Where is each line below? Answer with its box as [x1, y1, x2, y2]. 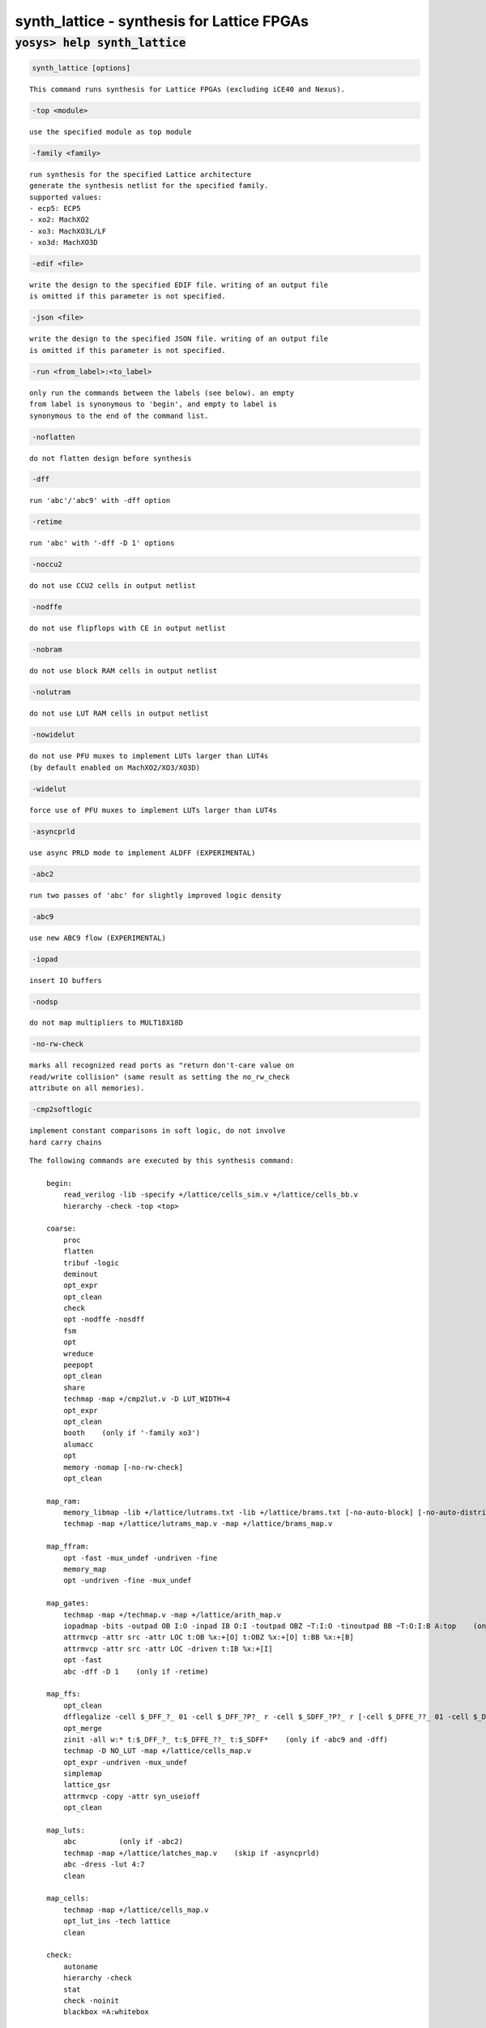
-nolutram [32, 688, 71, 697]
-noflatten [32, 432, 75, 441]
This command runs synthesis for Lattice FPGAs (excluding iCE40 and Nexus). [29, 84, 346, 93]
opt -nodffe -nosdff [63, 1315, 145, 1324]
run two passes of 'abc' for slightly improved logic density [29, 891, 282, 900]
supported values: [29, 192, 103, 202]
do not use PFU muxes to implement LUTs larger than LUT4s [29, 751, 269, 761]
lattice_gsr [63, 1781, 111, 1790]
